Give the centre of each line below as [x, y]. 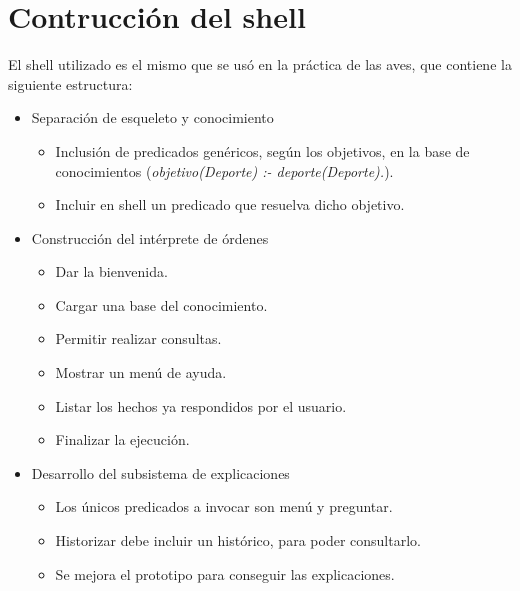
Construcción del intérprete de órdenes [150, 237]
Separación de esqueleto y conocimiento [152, 117]
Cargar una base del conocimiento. [161, 304]
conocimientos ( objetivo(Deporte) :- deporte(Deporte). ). [224, 170]
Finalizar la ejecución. [122, 439]
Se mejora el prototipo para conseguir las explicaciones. [225, 573]
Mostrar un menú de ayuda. [141, 372]
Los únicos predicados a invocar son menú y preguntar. [224, 506]
